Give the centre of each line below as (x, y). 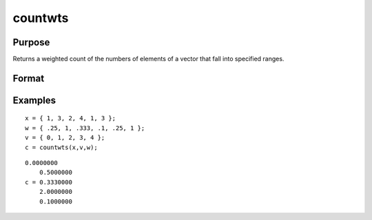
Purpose (31, 42)
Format (29, 78)
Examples (34, 100)
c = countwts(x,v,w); (61, 147)
